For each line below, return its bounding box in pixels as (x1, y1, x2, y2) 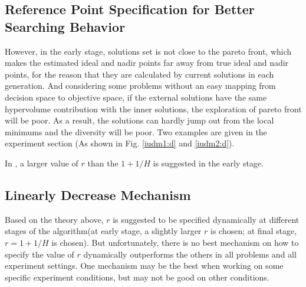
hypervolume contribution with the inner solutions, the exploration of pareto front (5, 102, 302, 115)
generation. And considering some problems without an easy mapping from (5, 79, 276, 92)
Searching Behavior (5, 17, 126, 35)
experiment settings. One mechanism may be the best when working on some (5, 259, 284, 272)
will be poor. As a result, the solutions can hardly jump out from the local (5, 114, 274, 126)
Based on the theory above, (5, 213, 104, 225)
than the (87, 156, 119, 169)
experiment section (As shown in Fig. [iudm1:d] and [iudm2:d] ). (5, 137, 235, 149)
